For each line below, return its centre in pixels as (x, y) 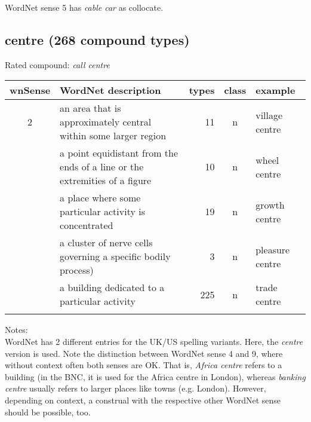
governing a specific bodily (115, 256)
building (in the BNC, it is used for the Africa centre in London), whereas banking (155, 376)
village (269, 115)
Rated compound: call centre (57, 64)
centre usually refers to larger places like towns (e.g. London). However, (136, 388)
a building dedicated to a (112, 288)
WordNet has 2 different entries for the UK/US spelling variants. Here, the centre (154, 341)
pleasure (273, 249)
